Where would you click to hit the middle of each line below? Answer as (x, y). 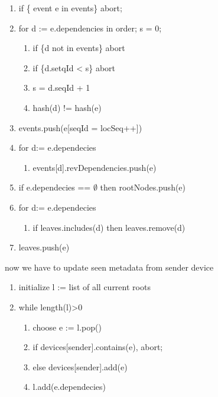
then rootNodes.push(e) (143, 187)
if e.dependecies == (55, 187)
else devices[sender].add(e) (80, 366)
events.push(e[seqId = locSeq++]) (80, 127)
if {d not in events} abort (79, 48)
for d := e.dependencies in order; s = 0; (90, 28)
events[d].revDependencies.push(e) (95, 167)
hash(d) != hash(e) (67, 107)
